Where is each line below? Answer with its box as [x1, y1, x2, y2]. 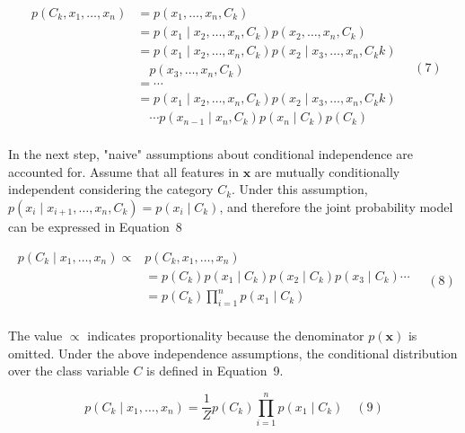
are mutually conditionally [254, 162, 400, 181]
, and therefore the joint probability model [219, 198, 453, 216]
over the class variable [8, 361, 129, 380]
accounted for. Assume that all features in [8, 162, 239, 181]
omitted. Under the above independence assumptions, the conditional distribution [8, 343, 458, 362]
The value [8, 326, 63, 345]
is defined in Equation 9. [146, 361, 284, 380]
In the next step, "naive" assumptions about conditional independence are [8, 145, 414, 163]
